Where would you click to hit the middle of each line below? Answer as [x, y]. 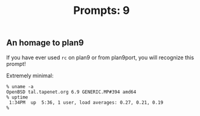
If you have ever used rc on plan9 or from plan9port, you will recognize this [100, 57]
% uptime [17, 97]
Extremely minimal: [30, 76]
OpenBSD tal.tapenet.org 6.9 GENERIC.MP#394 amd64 [71, 92]
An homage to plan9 [45, 43]
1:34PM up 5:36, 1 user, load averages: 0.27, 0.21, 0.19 [86, 102]
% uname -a [20, 86]
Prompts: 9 [102, 11]
